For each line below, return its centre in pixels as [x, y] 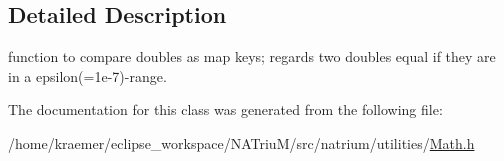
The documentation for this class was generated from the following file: [225, 109]
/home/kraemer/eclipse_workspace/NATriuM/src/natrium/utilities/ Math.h [241, 142]
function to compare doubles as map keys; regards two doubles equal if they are [252, 56]
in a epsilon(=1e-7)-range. [87, 75]
